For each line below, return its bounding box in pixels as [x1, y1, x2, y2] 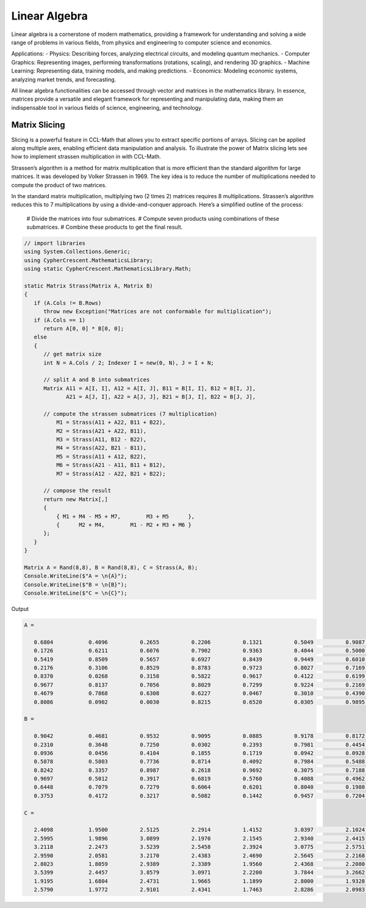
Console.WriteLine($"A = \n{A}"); [24, 573, 127, 579]
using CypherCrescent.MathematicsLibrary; [24, 257, 153, 263]
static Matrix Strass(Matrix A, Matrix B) [24, 282, 153, 290]
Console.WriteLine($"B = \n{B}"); [24, 581, 127, 588]
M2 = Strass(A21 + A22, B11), [56, 427, 146, 434]
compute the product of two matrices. [11, 181, 107, 188]
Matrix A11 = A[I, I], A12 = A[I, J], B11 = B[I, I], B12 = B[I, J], [43, 385, 256, 391]
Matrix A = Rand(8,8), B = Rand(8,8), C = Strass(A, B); [24, 564, 198, 571]
